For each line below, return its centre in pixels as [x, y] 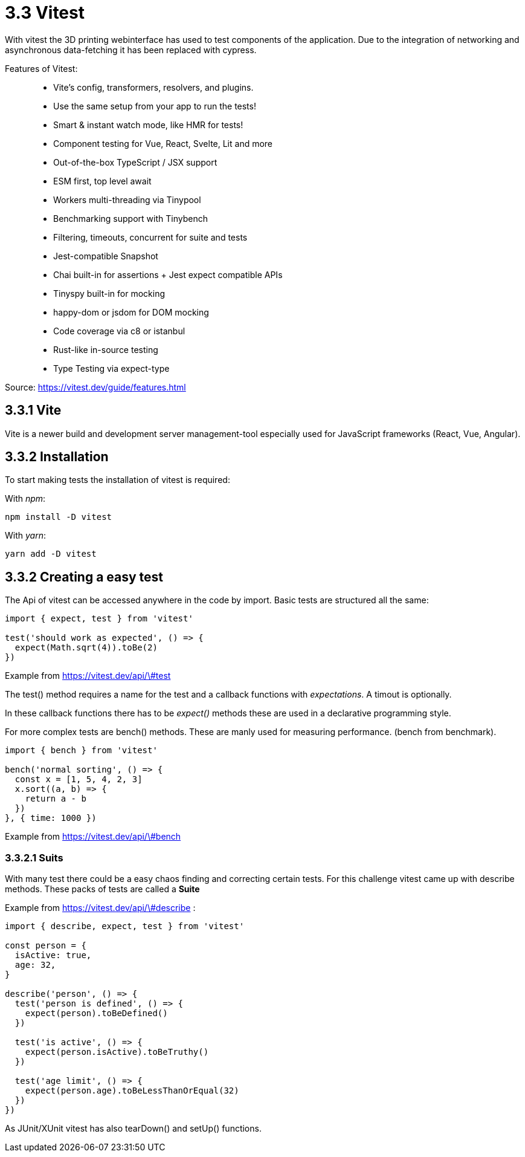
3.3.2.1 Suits [34, 857]
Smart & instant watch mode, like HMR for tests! [148, 125]
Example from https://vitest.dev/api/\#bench [93, 837]
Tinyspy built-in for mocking [109, 293]
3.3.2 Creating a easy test [84, 577]
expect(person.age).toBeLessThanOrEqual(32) [132, 1091]
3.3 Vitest [45, 13]
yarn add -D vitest [51, 554]
